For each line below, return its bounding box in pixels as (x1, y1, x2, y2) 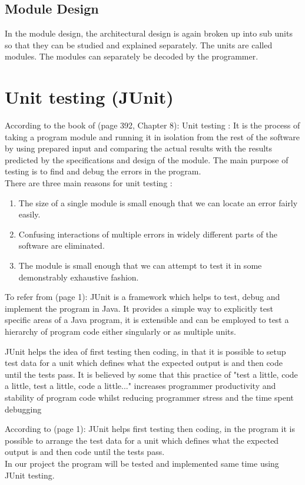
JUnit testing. (5, 468, 55, 481)
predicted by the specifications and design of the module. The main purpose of (5, 153, 289, 166)
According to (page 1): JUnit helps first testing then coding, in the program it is (5, 423, 296, 435)
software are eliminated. (18, 239, 105, 252)
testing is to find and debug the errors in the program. (5, 165, 201, 177)
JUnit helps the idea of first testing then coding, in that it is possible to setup (5, 345, 286, 357)
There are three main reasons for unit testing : (5, 177, 173, 189)
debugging (5, 402, 42, 415)
